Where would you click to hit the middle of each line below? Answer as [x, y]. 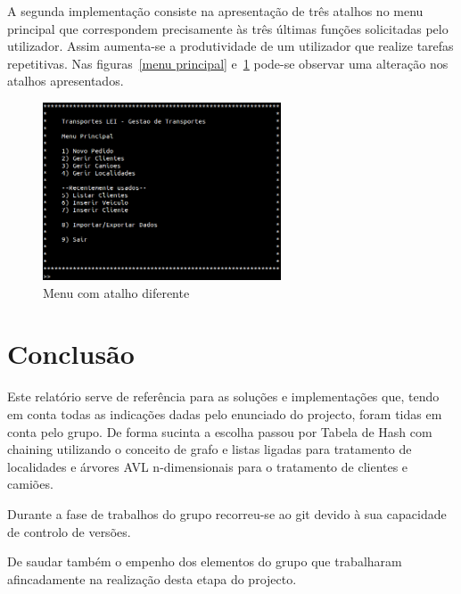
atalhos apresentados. [66, 81]
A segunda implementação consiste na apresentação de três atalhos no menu [215, 11]
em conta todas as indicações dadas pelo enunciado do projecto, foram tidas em [225, 413]
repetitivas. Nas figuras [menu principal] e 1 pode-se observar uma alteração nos [228, 63]
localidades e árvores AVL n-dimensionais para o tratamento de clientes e [208, 466]
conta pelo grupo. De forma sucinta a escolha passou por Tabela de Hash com [220, 431]
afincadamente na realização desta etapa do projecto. [152, 578]
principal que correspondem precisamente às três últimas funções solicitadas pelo [228, 28]
